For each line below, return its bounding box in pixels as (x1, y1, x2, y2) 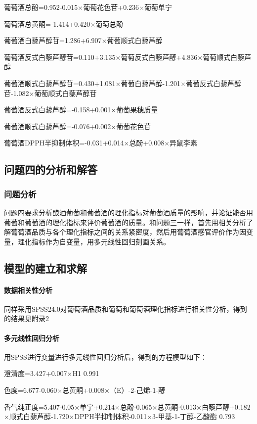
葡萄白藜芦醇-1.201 (121, 78, 181, 88)
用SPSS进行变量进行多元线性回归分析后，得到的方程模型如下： (4, 351, 207, 362)
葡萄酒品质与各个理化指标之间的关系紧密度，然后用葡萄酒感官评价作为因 (10, 227, 246, 237)
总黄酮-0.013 (157, 401, 196, 412)
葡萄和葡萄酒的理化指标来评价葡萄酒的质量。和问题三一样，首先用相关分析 (4, 217, 246, 227)
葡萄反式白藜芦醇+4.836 (121, 51, 198, 62)
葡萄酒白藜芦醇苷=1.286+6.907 (4, 35, 102, 46)
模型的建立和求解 (4, 260, 87, 276)
